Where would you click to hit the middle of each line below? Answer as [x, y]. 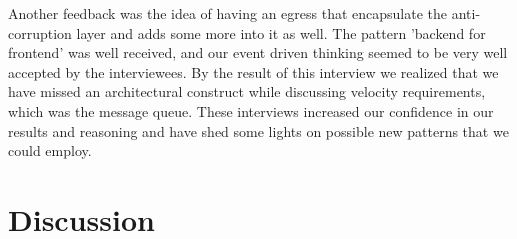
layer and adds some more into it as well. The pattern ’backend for [281, 32]
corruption [40, 32]
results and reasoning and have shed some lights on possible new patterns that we [258, 130]
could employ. [50, 150]
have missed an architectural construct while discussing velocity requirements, [247, 91]
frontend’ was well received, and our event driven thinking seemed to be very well [258, 52]
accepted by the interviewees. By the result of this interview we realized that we [253, 71]
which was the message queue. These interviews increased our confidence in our [251, 110]
